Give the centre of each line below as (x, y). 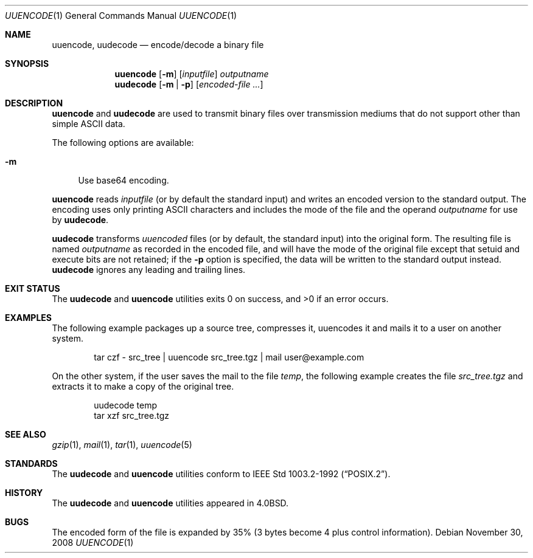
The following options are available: (123, 143)
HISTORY (24, 493)
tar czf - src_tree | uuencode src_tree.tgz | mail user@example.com (229, 357)
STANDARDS (31, 463)
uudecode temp (125, 405)
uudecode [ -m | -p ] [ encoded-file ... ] (189, 84)
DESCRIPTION (34, 103)
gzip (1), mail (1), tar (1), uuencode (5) (122, 445)
